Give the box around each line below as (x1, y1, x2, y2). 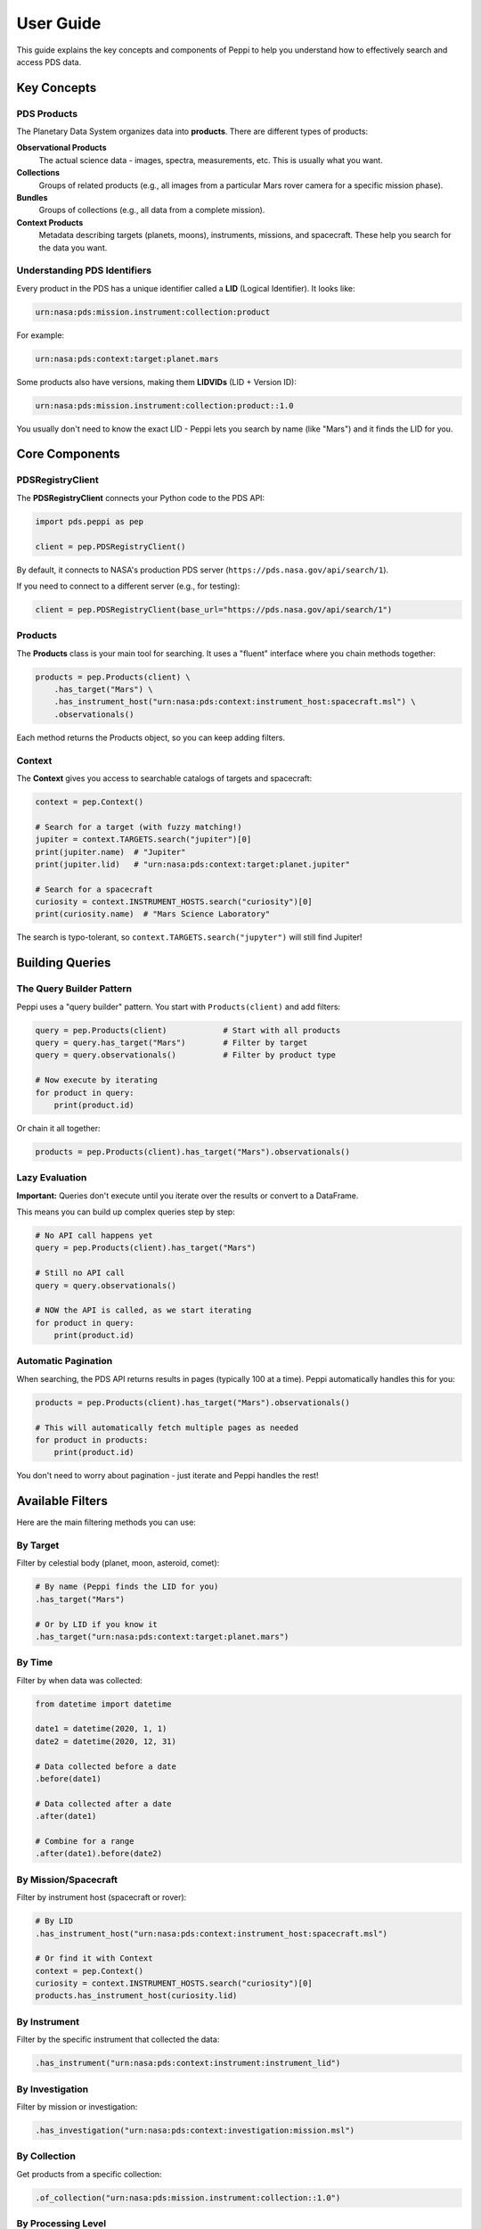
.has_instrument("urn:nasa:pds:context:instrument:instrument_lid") (35, 2058, 341, 2069)
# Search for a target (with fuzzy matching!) (35, 821, 242, 832)
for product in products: (35, 1435, 149, 1445)
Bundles (16, 193, 48, 203)
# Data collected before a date (35, 1761, 177, 1772)
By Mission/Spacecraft (16, 1873, 118, 1886)
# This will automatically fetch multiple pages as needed (35, 1422, 298, 1433)
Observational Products (16, 143, 107, 153)
